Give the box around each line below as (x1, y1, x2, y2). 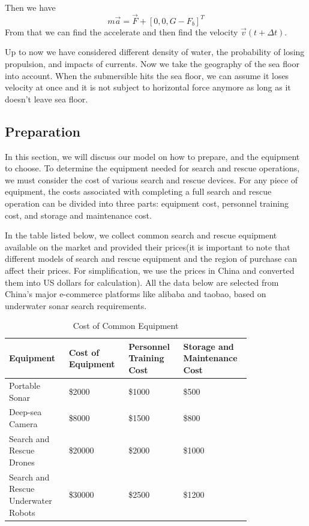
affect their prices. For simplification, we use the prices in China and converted (5, 264, 295, 276)
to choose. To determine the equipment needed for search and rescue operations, (5, 162, 300, 174)
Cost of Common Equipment (73, 319, 179, 332)
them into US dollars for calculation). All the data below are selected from (5, 276, 279, 288)
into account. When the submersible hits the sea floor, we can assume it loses (5, 69, 289, 81)
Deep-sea (9, 406, 42, 418)
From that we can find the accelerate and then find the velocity (5, 25, 238, 38)
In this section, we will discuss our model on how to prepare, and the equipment (5, 150, 300, 162)
